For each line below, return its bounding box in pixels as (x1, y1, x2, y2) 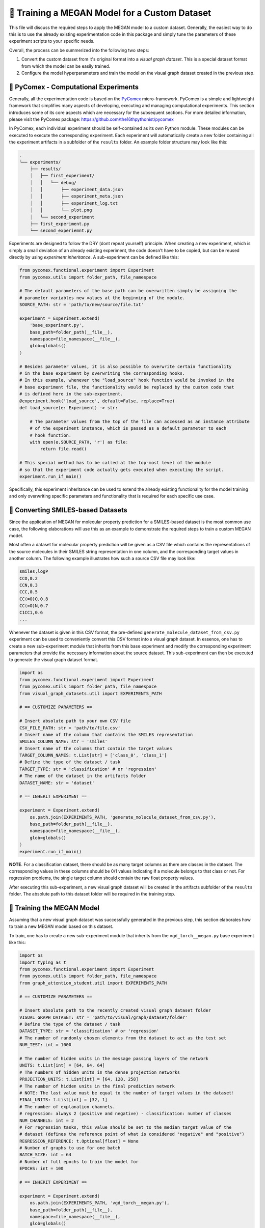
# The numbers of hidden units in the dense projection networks (19, 1069, 180, 1075)
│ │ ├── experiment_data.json (29, 187, 123, 193)
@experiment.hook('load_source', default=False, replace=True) (19, 398, 175, 404)
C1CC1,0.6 (19, 610, 43, 615)
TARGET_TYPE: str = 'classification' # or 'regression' (19, 766, 157, 772)
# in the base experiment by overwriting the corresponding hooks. (19, 371, 185, 376)
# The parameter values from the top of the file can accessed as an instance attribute (29, 419, 250, 424)
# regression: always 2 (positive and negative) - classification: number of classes (19, 1111, 232, 1116)
